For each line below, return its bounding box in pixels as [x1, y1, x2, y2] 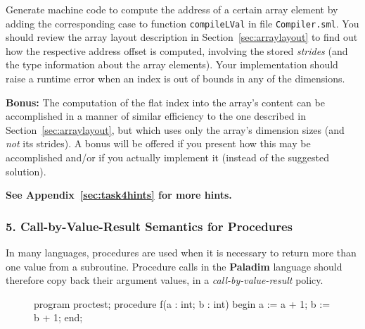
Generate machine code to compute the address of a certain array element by [6, 2, 338, 16]
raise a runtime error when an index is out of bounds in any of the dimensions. [6, 71, 345, 86]
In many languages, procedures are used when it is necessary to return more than [6, 245, 357, 259]
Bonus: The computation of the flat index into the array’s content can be [6, 94, 325, 109]
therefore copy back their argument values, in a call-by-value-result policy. [6, 273, 324, 287]
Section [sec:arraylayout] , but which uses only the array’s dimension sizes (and [6, 122, 345, 137]
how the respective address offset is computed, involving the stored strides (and [6, 43, 348, 58]
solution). [6, 163, 46, 178]
